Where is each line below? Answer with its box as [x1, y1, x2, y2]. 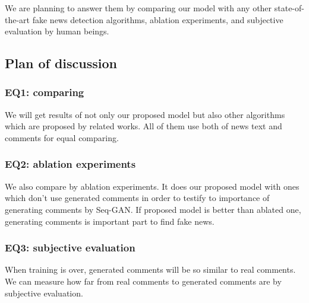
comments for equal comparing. [5, 131, 119, 143]
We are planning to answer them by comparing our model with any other [5, 2, 272, 14]
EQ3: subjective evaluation [5, 240, 135, 255]
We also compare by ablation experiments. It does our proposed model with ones [5, 180, 299, 192]
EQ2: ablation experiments [5, 157, 136, 171]
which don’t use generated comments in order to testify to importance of [5, 192, 270, 204]
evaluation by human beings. [5, 25, 109, 37]
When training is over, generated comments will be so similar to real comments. [5, 263, 296, 276]
